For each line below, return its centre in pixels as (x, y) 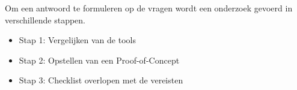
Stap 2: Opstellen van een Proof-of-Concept (99, 60)
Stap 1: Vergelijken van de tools (77, 40)
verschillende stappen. (45, 19)
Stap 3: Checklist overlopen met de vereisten (101, 80)
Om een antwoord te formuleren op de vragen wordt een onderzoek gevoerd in (149, 8)
